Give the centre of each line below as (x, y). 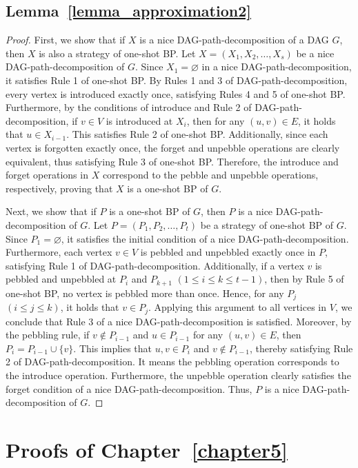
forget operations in (47, 175)
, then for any (216, 120)
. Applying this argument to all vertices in (237, 307)
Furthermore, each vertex (59, 252)
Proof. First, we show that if (66, 40)
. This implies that (113, 348)
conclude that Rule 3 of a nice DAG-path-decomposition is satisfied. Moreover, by (179, 321)
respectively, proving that (59, 188)
